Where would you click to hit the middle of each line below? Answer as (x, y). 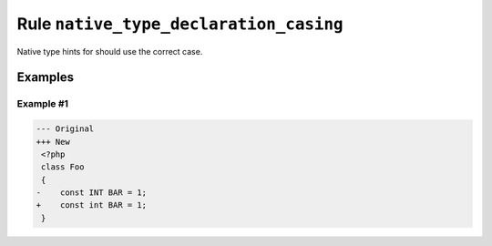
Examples (46, 77)
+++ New (53, 142)
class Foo (63, 167)
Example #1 (42, 104)
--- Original (65, 129)
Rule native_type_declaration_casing (180, 24)
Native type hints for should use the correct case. (110, 51)
